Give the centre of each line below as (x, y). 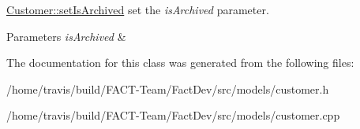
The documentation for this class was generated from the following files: (180, 63)
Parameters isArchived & (66, 36)
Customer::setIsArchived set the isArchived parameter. (138, 9)
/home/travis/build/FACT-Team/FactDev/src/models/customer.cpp (173, 115)
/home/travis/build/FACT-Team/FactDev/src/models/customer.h (168, 88)
